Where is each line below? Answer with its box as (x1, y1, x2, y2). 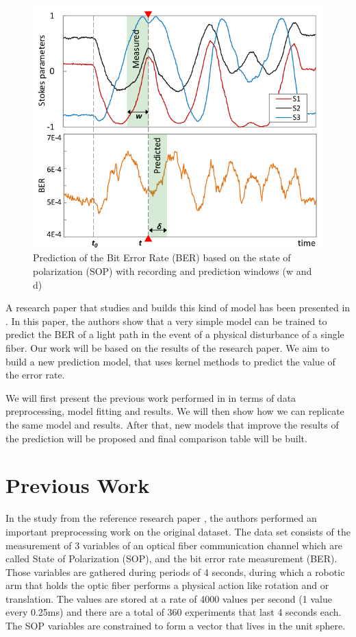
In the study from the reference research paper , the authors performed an (5, 511, 317, 525)
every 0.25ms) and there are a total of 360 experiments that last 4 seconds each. (5, 605, 342, 619)
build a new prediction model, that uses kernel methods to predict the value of (5, 354, 335, 368)
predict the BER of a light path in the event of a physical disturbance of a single (5, 327, 344, 341)
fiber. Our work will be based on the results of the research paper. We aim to (5, 341, 330, 355)
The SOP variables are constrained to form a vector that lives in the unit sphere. (5, 618, 346, 633)
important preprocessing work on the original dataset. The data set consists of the (5, 524, 351, 538)
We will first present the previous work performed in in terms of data (5, 390, 296, 405)
